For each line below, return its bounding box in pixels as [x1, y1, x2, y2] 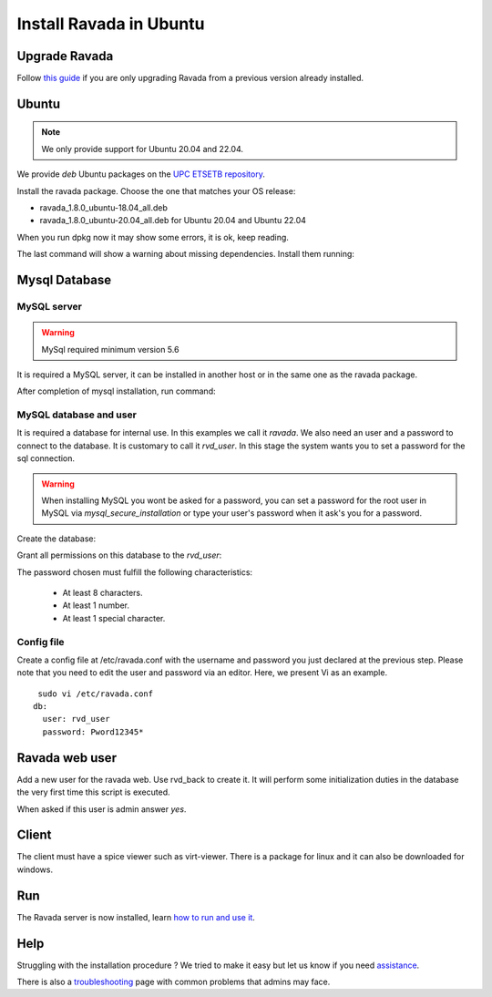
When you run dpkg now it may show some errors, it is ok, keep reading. [16, 231, 289, 242]
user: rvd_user [42, 714, 110, 725]
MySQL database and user [16, 408, 137, 421]
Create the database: [16, 533, 97, 544]
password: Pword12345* [42, 726, 144, 737]
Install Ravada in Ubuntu [16, 14, 205, 34]
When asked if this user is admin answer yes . [16, 803, 187, 815]
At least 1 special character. [62, 612, 166, 623]
